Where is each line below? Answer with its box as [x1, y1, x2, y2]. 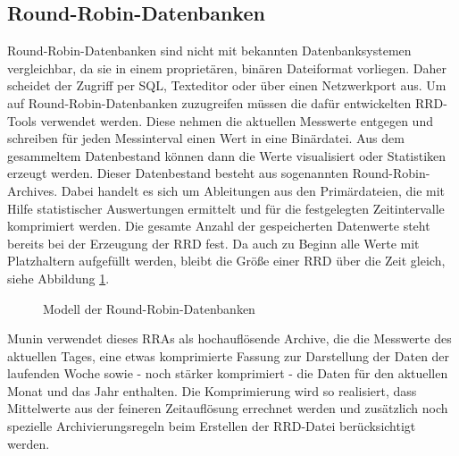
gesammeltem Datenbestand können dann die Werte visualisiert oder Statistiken [7, 146, 446, 165]
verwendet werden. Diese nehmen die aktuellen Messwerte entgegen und [40, 111, 433, 130]
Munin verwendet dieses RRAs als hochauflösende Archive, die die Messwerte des [7, 329, 452, 348]
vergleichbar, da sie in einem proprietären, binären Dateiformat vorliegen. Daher [7, 58, 447, 77]
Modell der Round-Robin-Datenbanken [43, 299, 255, 317]
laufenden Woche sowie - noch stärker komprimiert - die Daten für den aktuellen [7, 364, 448, 383]
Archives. [7, 181, 58, 199]
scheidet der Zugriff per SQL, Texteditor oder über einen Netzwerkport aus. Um [7, 76, 446, 95]
